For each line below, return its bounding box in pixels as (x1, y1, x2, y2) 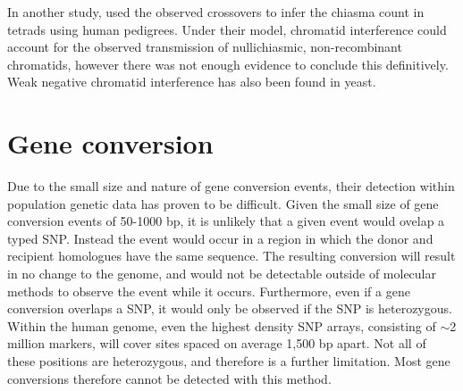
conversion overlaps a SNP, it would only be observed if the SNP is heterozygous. (7, 299, 452, 318)
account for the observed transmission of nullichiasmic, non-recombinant (7, 37, 402, 56)
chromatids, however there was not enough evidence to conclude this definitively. (7, 54, 449, 73)
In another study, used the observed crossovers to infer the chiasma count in (7, 3, 425, 21)
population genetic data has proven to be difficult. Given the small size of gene (7, 194, 439, 212)
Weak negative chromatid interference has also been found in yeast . (7, 72, 376, 91)
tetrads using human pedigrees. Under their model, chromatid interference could (7, 20, 447, 38)
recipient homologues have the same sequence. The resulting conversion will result (7, 246, 456, 265)
